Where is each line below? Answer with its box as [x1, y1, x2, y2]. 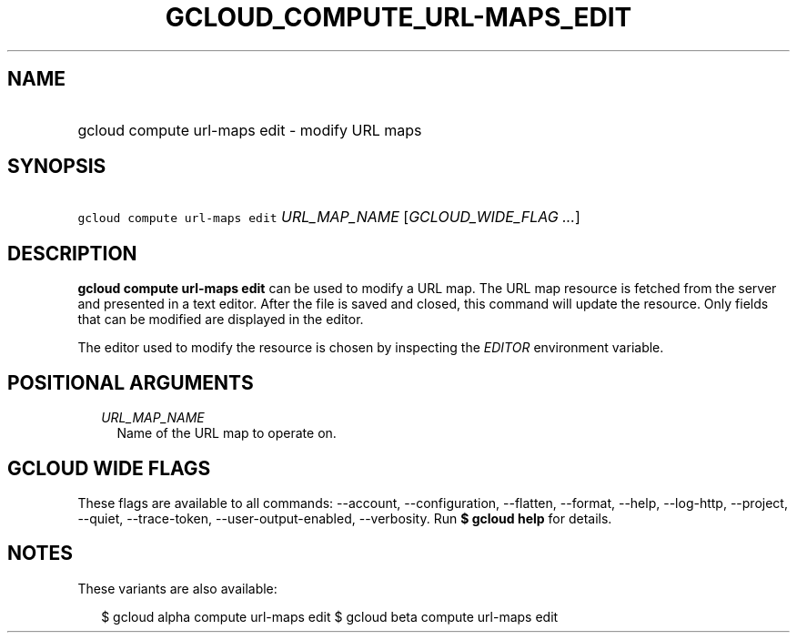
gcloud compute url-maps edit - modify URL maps [77, 120, 422, 139]
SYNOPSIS [7, 155, 106, 178]
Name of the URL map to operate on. [116, 425, 337, 442]
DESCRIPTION [7, 241, 137, 265]
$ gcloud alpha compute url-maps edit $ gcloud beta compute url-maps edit [101, 608, 559, 625]
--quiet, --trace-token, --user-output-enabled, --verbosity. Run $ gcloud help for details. [77, 510, 612, 526]
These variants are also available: [77, 580, 277, 596]
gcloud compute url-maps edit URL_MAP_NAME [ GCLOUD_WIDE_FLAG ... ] [77, 208, 580, 227]
